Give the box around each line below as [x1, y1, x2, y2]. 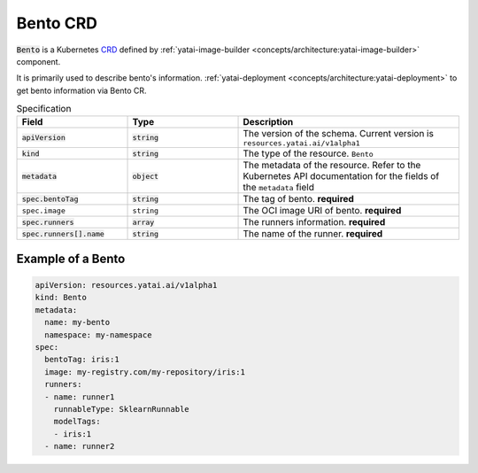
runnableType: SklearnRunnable [53, 404, 189, 414]
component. [16, 56, 61, 66]
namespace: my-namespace [44, 330, 152, 340]
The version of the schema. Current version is [243, 128, 434, 140]
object [132, 171, 159, 181]
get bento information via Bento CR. [16, 85, 147, 96]
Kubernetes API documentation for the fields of [243, 170, 440, 182]
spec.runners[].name [21, 229, 105, 238]
